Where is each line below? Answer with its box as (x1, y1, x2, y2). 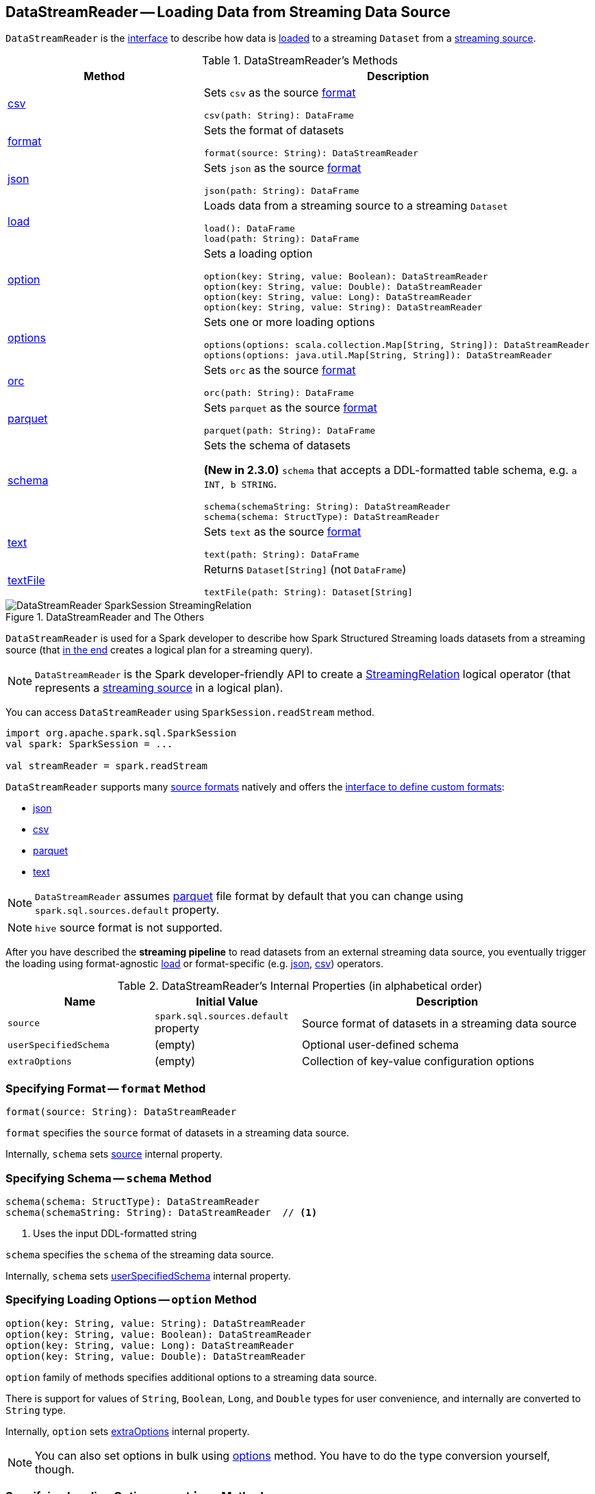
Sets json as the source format (203, 161, 362, 175)
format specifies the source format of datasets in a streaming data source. (5, 1127, 349, 1139)
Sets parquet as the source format (203, 401, 377, 415)
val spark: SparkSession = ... (5, 738, 173, 750)
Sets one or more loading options (203, 315, 375, 329)
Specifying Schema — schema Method (5, 1171, 212, 1185)
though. (35, 1462, 75, 1476)
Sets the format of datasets (203, 123, 344, 138)
